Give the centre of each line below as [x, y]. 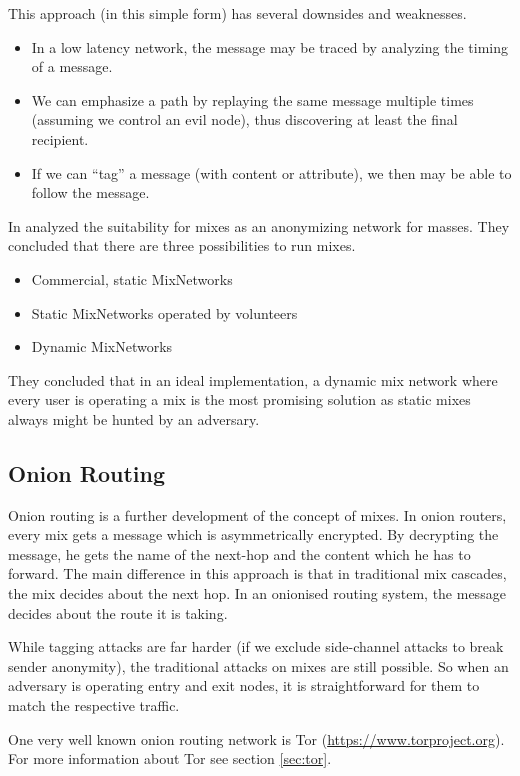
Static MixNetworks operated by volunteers [164, 312]
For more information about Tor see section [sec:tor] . [170, 758]
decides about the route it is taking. [118, 612]
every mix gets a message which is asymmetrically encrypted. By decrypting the [253, 534]
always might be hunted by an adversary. [134, 418]
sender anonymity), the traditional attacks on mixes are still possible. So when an [258, 665]
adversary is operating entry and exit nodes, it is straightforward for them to [244, 685]
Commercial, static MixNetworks [132, 278]
